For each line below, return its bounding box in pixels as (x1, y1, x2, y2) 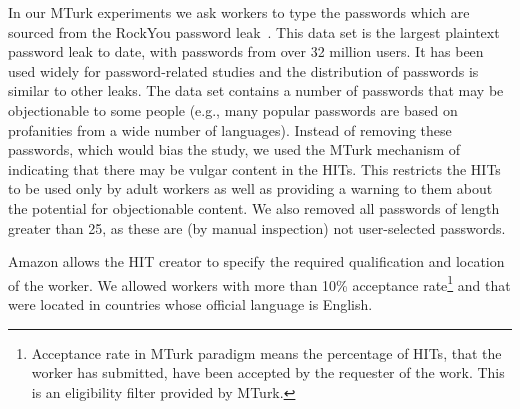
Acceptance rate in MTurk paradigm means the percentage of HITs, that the (31, 342, 502, 363)
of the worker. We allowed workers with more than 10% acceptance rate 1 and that (8, 271, 511, 295)
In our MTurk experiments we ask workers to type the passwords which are (8, 2, 470, 22)
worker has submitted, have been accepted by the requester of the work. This (31, 362, 505, 383)
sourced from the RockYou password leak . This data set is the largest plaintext (8, 21, 500, 42)
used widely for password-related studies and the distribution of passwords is (8, 60, 479, 81)
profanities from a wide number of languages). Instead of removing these (8, 119, 452, 140)
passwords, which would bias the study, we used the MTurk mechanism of (8, 139, 461, 160)
